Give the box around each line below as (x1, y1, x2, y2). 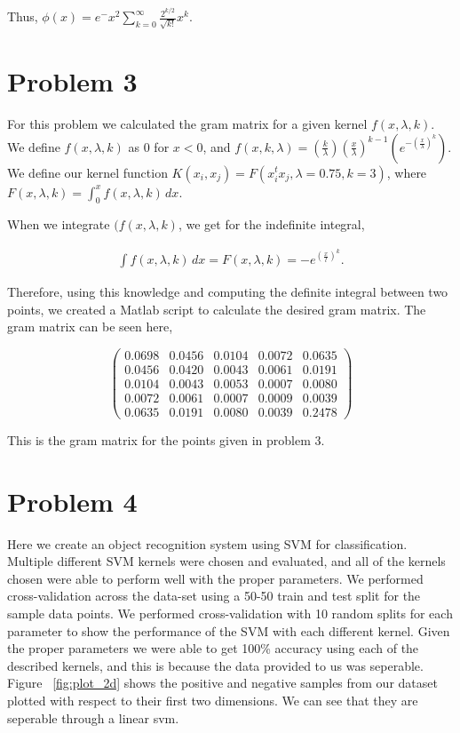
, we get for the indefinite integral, (178, 215, 365, 234)
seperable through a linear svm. (7, 708, 179, 727)
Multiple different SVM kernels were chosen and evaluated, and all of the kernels (7, 552, 446, 570)
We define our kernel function (7, 163, 168, 181)
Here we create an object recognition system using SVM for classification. (7, 534, 408, 553)
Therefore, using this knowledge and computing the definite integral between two (7, 282, 448, 300)
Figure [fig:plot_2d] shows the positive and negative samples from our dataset (7, 673, 438, 692)
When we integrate (7, 215, 110, 234)
